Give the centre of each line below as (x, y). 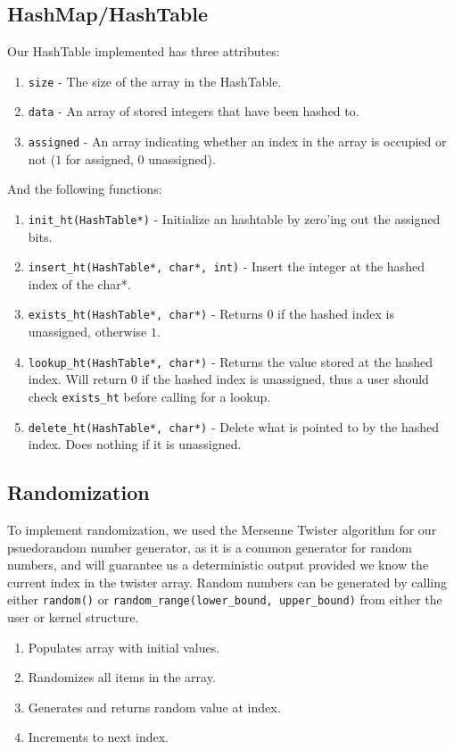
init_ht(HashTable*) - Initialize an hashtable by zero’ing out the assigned (234, 218)
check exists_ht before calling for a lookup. (149, 396)
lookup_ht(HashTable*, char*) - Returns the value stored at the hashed (231, 361)
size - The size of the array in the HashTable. (155, 81)
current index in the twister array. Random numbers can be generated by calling (227, 582)
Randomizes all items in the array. (122, 677)
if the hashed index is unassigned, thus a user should (285, 379)
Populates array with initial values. (124, 647)
